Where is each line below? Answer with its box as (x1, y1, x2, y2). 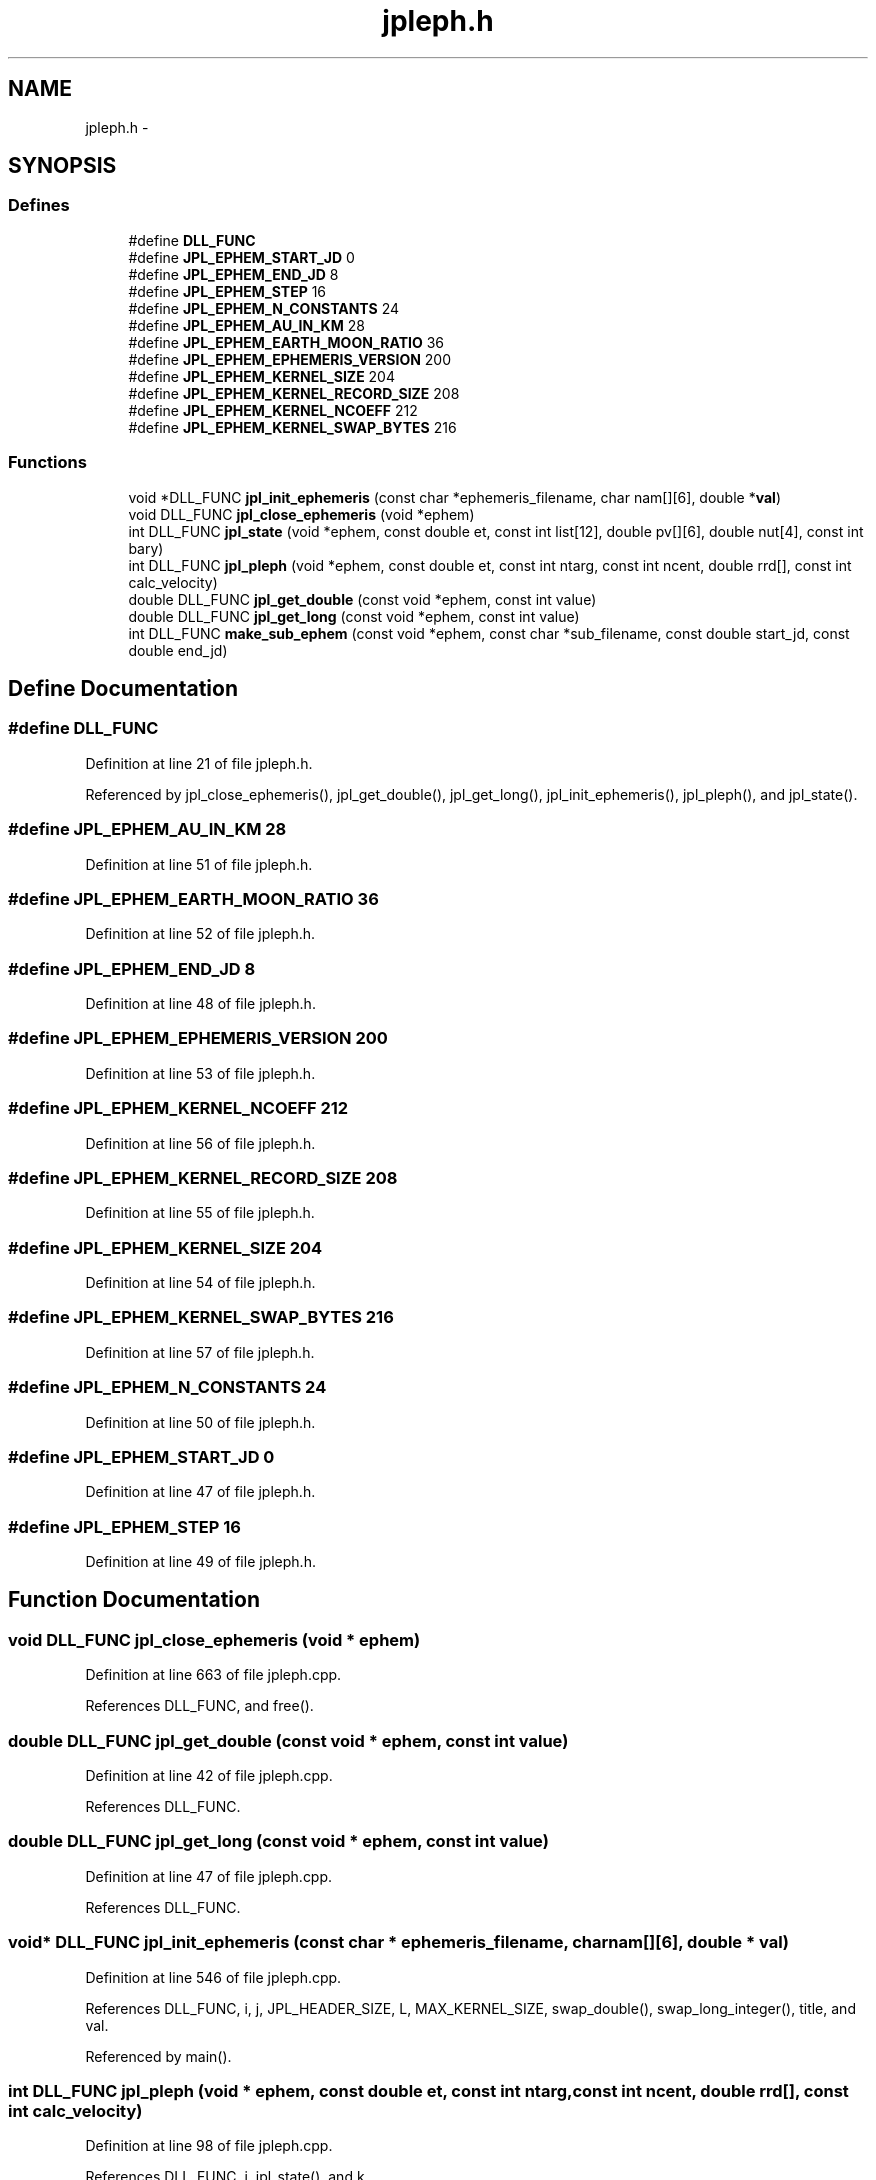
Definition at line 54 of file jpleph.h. (85, 1274, 316, 1292)
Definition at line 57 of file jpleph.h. (85, 1343, 315, 1361)
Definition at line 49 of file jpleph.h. (85, 1553, 316, 1571)
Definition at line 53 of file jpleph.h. (85, 1064, 316, 1082)
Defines (8, 195, 70, 216)
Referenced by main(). (85, 2047, 232, 2065)
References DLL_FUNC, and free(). (85, 1697, 314, 1715)
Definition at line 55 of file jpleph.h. (85, 1204, 315, 1222)
